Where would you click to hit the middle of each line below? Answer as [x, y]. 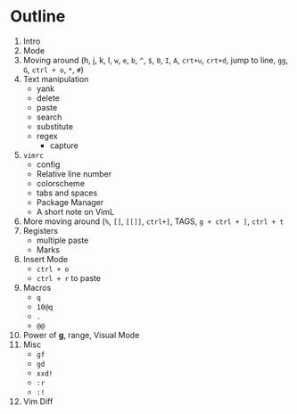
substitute [55, 126]
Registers [41, 230]
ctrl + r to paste [69, 277]
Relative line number [74, 174]
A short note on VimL [75, 211]
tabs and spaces [67, 193]
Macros [37, 287]
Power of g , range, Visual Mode [81, 335]
